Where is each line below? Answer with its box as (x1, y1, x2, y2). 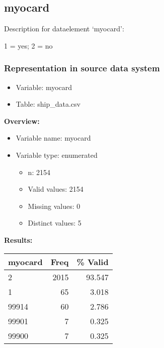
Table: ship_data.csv (16, 99, 80, 109)
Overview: (4, 115, 40, 126)
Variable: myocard (16, 81, 72, 92)
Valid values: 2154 (28, 184, 84, 194)
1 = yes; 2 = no (4, 40, 53, 51)
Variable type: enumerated (16, 149, 98, 160)
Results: (4, 234, 33, 245)
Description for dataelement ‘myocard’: (4, 23, 124, 34)
